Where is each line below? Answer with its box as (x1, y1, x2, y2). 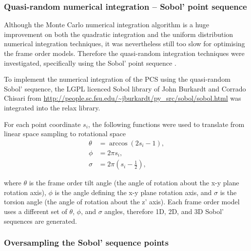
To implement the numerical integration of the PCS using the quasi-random (4, 74, 231, 84)
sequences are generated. (4, 215, 77, 226)
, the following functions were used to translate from (88, 119, 245, 129)
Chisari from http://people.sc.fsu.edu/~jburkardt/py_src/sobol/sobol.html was (4, 93, 241, 103)
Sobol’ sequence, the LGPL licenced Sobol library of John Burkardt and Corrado (4, 83, 246, 93)
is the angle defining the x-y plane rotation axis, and (55, 187, 212, 197)
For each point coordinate (4, 119, 81, 129)
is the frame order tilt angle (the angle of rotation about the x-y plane (29, 178, 239, 188)
